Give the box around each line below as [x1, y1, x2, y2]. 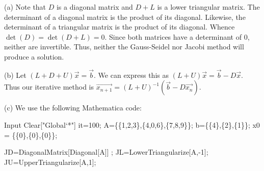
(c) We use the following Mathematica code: [4, 102, 142, 113]
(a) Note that [4, 2, 46, 12]
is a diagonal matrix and [56, 2, 133, 12]
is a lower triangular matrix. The [157, 2, 260, 12]
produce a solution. [4, 51, 64, 62]
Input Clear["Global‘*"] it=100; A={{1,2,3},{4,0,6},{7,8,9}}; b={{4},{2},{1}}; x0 [4, 119, 260, 130]
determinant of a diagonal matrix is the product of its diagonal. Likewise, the [4, 11, 246, 22]
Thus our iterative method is [4, 81, 94, 92]
